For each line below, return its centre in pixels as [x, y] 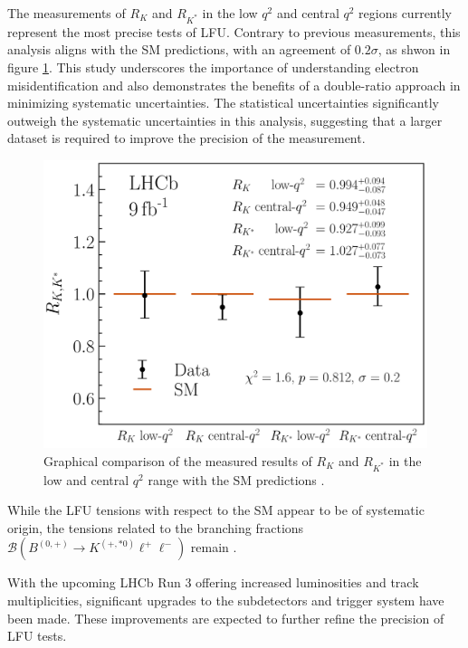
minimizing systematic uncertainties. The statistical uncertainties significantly [223, 103]
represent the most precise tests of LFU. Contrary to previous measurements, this [234, 31]
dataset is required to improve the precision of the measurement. [186, 138]
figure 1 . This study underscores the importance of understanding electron [213, 67]
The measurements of [67, 13]
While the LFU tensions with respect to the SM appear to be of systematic [216, 510]
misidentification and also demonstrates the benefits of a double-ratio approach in [234, 85]
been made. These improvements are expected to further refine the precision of [226, 618]
